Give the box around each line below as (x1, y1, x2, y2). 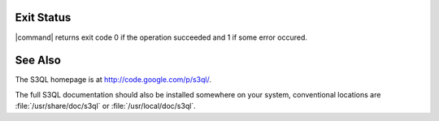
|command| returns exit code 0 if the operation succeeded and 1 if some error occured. (15, 32, 308, 42)
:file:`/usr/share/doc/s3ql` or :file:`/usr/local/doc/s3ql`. (15, 102, 197, 111)
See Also (15, 54, 61, 67)
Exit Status (15, 11, 72, 24)
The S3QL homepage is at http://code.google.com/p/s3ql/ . (15, 75, 211, 84)
